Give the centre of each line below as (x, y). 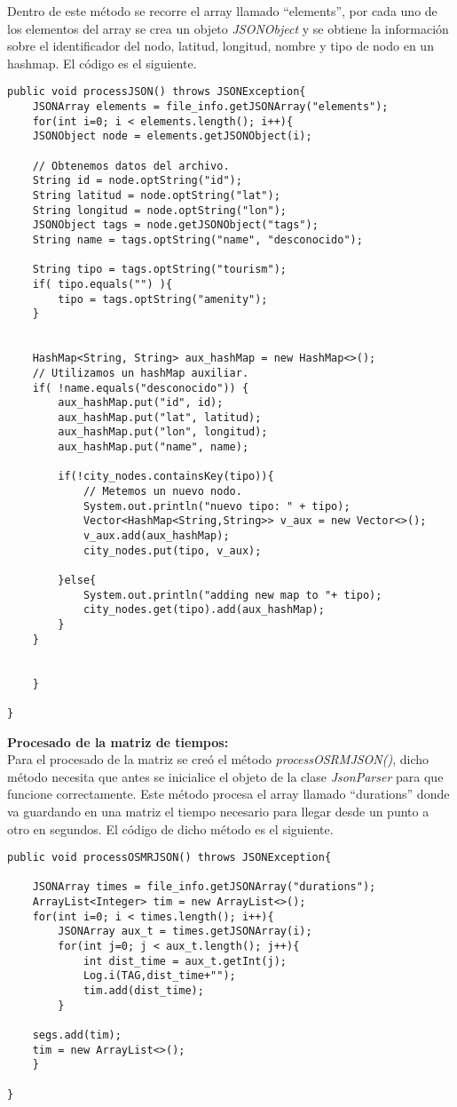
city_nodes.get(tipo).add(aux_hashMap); (204, 610)
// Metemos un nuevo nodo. (162, 492)
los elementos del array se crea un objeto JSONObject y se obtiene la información (228, 28)
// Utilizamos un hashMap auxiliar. (141, 373)
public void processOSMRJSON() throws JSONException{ (169, 858)
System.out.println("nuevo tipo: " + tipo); (217, 506)
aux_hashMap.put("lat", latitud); (160, 417)
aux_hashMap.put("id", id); (141, 403)
